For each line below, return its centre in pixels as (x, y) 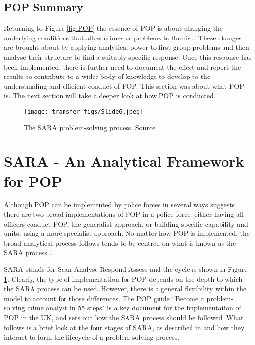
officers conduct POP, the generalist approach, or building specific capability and (126, 223)
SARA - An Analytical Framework (124, 161)
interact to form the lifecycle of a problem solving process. (92, 337)
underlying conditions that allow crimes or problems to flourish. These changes (123, 37)
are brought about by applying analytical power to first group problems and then (127, 47)
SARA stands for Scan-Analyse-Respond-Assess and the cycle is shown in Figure (126, 269)
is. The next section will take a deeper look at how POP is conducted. (110, 96)
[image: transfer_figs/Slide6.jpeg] (84, 111)
